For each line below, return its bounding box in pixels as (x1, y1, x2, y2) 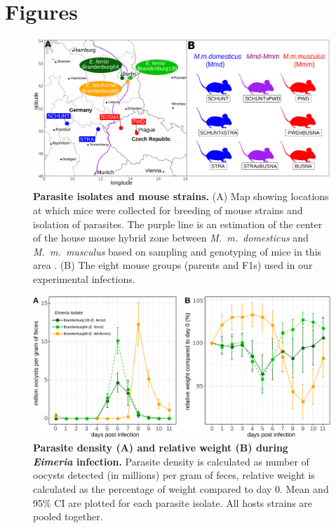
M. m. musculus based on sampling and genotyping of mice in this (33, 244, 322, 258)
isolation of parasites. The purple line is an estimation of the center (33, 216, 323, 231)
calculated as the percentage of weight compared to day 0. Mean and (33, 482, 329, 496)
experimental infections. (33, 272, 135, 286)
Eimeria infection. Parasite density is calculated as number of (33, 454, 309, 468)
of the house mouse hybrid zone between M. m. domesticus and (33, 230, 309, 245)
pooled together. (33, 509, 103, 524)
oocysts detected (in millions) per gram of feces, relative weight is (33, 468, 315, 482)
